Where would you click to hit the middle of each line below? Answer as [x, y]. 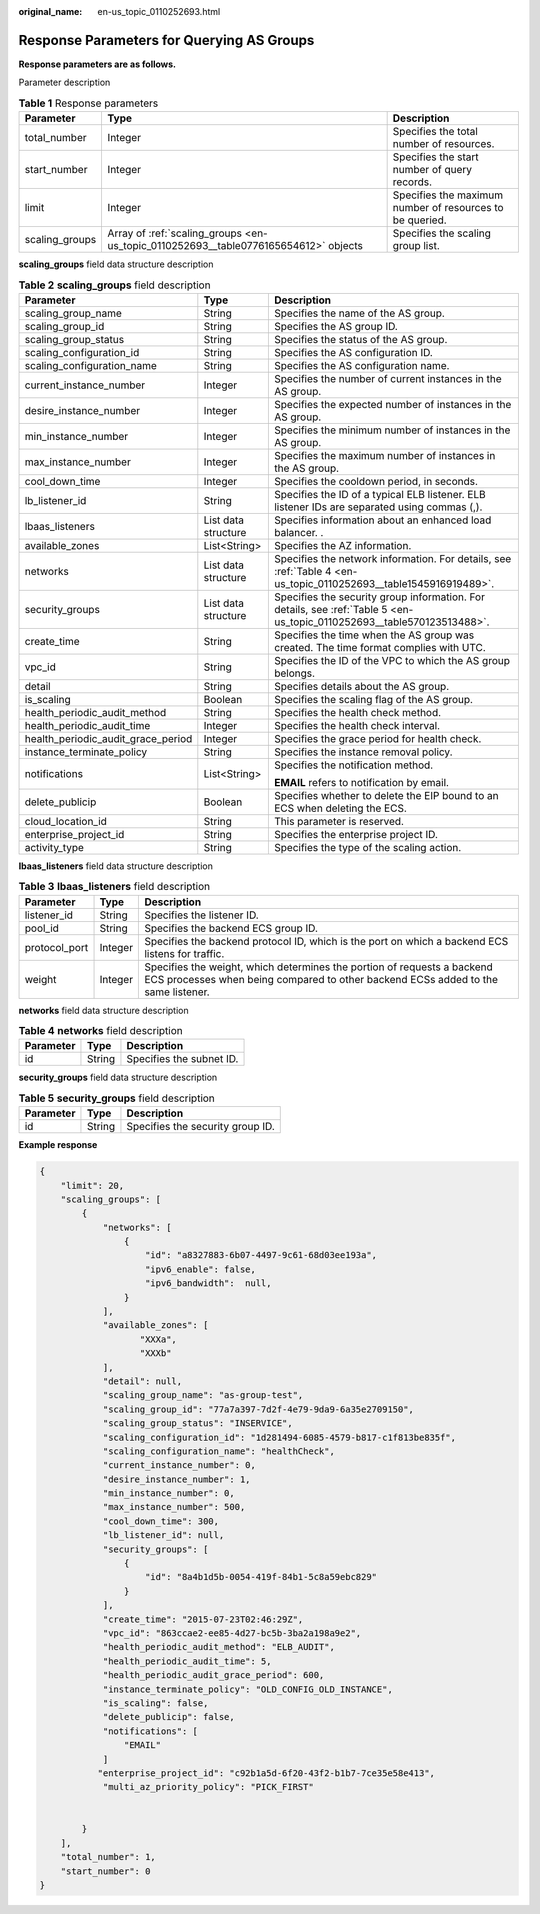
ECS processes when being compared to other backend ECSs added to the [321, 979]
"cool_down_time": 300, [161, 1521]
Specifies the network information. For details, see [392, 558]
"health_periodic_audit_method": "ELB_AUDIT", [218, 1647]
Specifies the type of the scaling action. [367, 847]
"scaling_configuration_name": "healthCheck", [218, 1451]
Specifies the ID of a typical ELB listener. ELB [379, 494]
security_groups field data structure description [118, 1077]
